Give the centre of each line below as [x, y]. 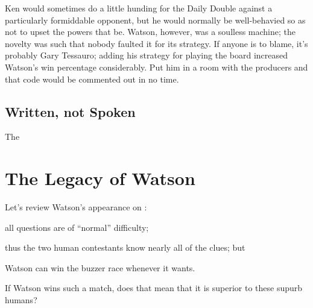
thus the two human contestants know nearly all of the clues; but [125, 247]
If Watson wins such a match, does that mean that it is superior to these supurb [154, 288]
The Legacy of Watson [100, 178]
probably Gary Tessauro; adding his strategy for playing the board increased [147, 55]
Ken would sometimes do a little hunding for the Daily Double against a [139, 8]
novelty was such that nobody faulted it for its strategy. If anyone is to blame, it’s [156, 43]
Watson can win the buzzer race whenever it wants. [100, 267]
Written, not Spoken [70, 111]
